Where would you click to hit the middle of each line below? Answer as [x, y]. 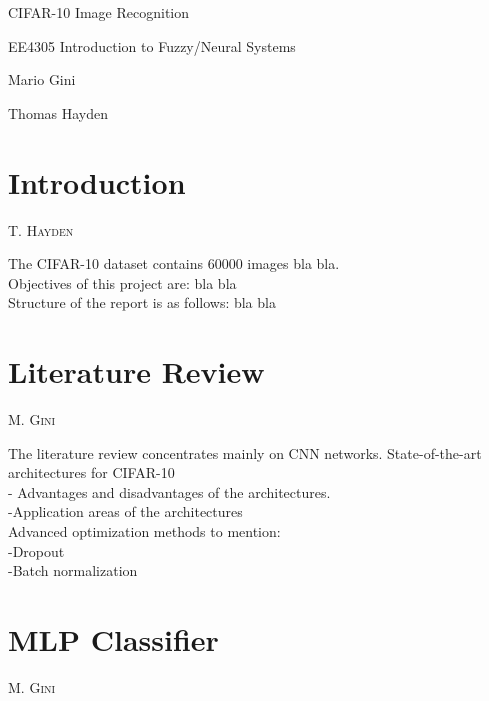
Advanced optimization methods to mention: [144, 530]
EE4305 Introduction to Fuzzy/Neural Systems [152, 45]
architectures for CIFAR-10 [91, 472]
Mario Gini [42, 79]
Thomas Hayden [58, 112]
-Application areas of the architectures [125, 511]
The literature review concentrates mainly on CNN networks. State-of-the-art [245, 452]
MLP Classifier [113, 638]
